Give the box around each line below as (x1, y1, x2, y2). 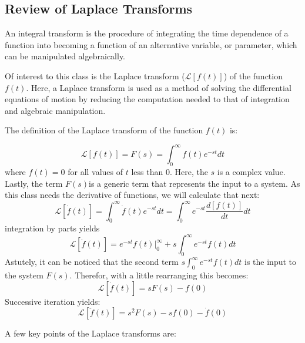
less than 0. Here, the (131, 166, 208, 178)
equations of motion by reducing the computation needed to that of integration (5, 93, 290, 105)
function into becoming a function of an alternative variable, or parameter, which (5, 38, 297, 51)
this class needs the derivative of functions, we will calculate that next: (5, 189, 260, 201)
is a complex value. (217, 166, 286, 178)
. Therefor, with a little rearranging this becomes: (69, 269, 249, 281)
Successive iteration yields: (5, 295, 100, 307)
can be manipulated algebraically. (5, 50, 126, 62)
